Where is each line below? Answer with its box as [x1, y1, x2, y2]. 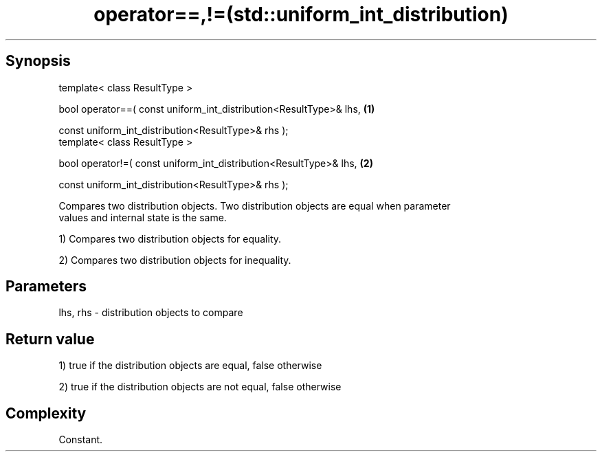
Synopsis [5, 52, 71, 70]
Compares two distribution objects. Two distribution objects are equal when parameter [58, 199, 451, 212]
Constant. [58, 434, 103, 446]
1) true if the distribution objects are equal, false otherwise [58, 359, 322, 372]
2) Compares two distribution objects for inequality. [58, 254, 291, 266]
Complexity [5, 404, 87, 422]
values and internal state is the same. [58, 211, 227, 223]
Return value [5, 330, 95, 348]
